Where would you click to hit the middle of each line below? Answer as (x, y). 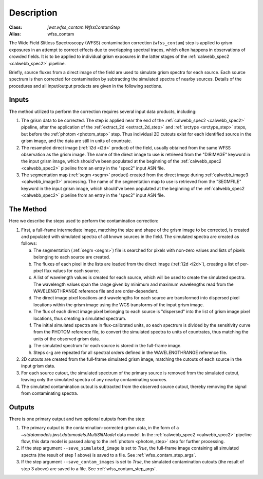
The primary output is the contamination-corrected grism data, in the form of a (100, 428)
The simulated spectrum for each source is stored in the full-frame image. (108, 346)
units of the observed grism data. (67, 339)
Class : (16, 27)
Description (33, 13)
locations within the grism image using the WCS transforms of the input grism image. (119, 305)
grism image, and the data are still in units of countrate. (76, 141)
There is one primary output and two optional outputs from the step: (77, 419)
